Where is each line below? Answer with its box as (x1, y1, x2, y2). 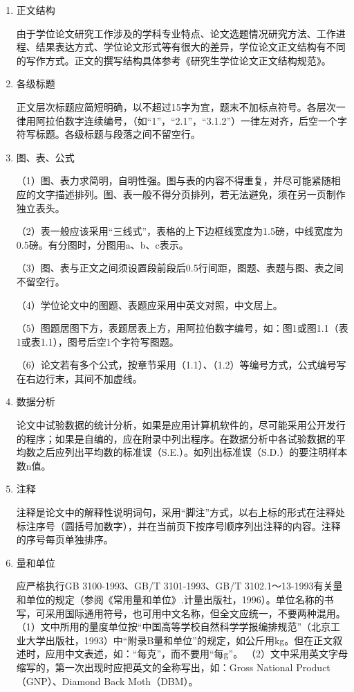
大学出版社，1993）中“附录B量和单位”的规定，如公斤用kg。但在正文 (26, 632, 333, 647)
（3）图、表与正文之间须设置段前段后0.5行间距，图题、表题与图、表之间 (16, 260, 344, 275)
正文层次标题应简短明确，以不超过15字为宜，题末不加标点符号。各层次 (16, 99, 336, 114)
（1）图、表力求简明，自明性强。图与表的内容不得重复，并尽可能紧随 (16, 173, 331, 188)
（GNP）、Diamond (16, 673, 101, 688)
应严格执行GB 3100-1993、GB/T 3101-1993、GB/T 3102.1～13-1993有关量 (16, 578, 343, 593)
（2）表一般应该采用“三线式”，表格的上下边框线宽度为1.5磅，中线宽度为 (16, 224, 343, 238)
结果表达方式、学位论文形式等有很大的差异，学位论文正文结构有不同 (35, 39, 346, 54)
